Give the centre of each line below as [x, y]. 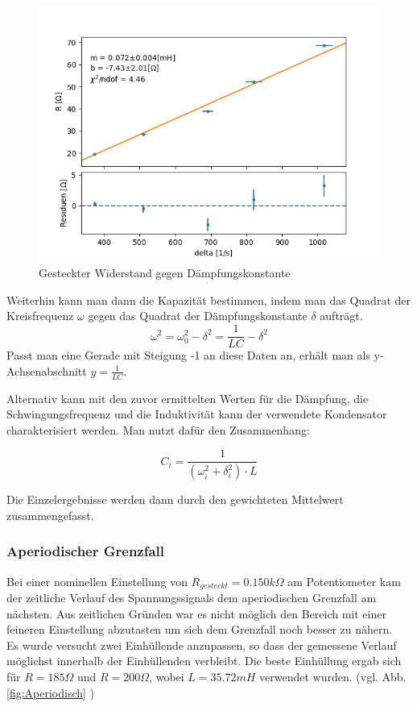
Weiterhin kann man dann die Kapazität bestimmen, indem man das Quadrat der [208, 299]
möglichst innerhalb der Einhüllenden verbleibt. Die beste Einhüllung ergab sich [204, 661]
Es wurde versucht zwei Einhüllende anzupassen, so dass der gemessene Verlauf [202, 645]
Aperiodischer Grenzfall [86, 551]
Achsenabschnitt [47, 370]
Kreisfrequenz [40, 316]
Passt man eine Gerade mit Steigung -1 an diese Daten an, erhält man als [188, 355]
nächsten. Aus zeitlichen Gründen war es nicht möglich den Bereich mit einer [196, 613]
